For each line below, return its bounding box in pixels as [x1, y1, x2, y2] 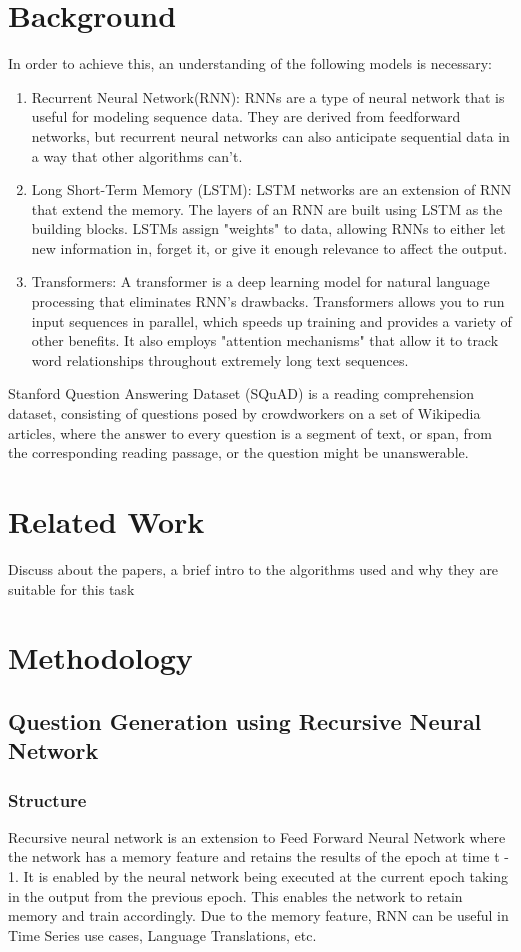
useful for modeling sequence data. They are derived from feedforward [31, 106, 461, 127]
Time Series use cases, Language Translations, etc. [8, 924, 317, 945]
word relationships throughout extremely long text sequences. [31, 349, 409, 370]
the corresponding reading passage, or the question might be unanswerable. [8, 442, 469, 463]
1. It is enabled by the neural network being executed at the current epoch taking [8, 866, 508, 887]
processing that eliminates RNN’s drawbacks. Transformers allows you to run [31, 291, 505, 312]
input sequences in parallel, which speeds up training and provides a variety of [31, 310, 512, 331]
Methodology [8, 637, 193, 678]
